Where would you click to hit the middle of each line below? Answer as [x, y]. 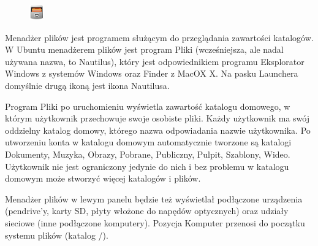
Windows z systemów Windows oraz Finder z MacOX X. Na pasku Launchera [152, 73]
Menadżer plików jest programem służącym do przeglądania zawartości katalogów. [159, 37]
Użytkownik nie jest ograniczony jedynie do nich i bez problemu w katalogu [147, 166]
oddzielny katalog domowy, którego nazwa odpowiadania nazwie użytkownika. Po [158, 130]
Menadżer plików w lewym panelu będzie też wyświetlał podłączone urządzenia [154, 198]
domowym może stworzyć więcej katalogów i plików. [103, 178]
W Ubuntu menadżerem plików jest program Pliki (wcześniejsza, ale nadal [144, 49]
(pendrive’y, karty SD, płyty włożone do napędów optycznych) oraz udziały [147, 211]
